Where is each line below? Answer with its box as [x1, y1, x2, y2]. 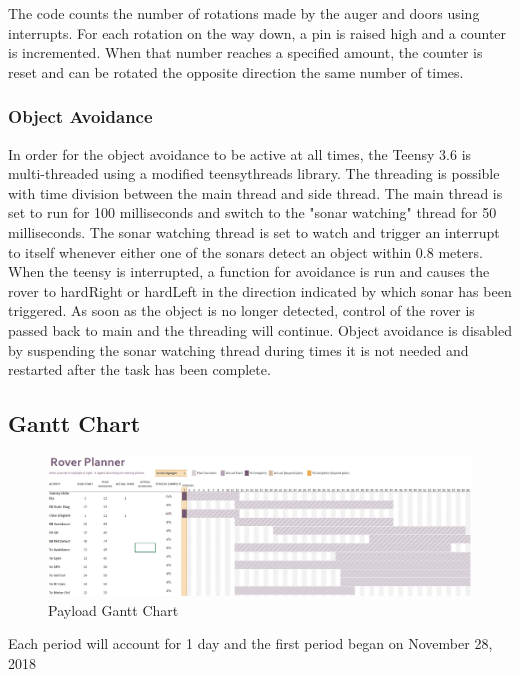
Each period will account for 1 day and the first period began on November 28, [8, 633, 493, 654]
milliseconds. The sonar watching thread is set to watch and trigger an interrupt [8, 221, 500, 242]
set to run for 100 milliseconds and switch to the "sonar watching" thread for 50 [8, 202, 497, 223]
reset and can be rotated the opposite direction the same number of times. [8, 61, 464, 82]
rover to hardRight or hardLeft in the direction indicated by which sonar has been [8, 280, 512, 301]
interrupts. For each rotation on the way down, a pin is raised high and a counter [8, 22, 507, 43]
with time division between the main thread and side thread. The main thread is [8, 182, 503, 203]
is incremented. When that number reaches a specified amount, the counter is [8, 42, 483, 63]
